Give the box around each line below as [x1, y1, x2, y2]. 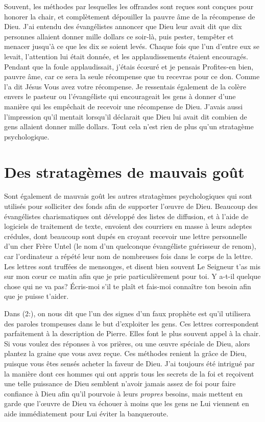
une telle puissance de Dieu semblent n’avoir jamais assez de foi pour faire [4, 378, 236, 389]
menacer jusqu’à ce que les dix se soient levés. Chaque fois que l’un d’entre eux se [4, 41, 259, 52]
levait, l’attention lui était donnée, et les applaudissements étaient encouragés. [4, 51, 248, 61]
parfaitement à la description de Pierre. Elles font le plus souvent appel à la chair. [4, 328, 261, 339]
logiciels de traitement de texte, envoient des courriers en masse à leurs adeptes [4, 221, 252, 231]
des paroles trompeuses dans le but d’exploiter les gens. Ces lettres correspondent [4, 318, 259, 329]
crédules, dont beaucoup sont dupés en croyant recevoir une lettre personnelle [4, 230, 247, 241]
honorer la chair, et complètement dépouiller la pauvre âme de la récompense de [4, 11, 255, 21]
